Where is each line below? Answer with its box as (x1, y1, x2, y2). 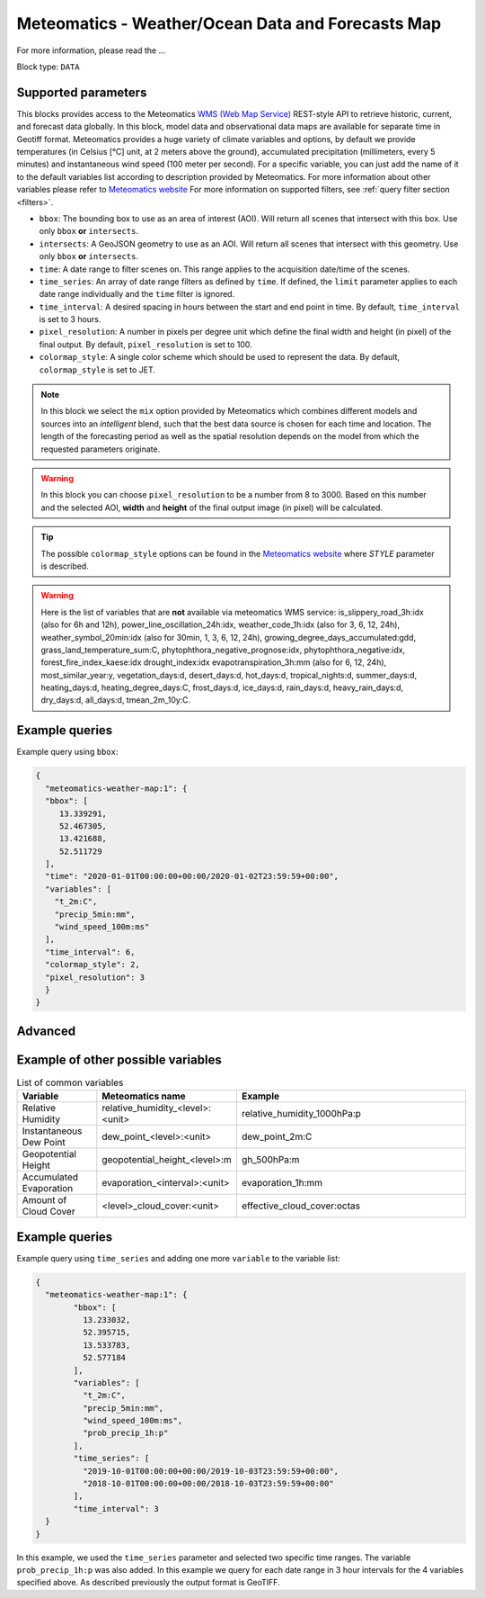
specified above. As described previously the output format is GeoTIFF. (16, 1577, 280, 1588)
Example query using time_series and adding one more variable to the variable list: (16, 1252, 340, 1263)
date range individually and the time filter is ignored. (39, 289, 235, 300)
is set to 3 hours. (39, 314, 101, 325)
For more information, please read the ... (16, 45, 166, 56)
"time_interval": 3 (73, 1504, 159, 1513)
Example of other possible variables (16, 1052, 222, 1067)
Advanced (16, 1023, 76, 1038)
